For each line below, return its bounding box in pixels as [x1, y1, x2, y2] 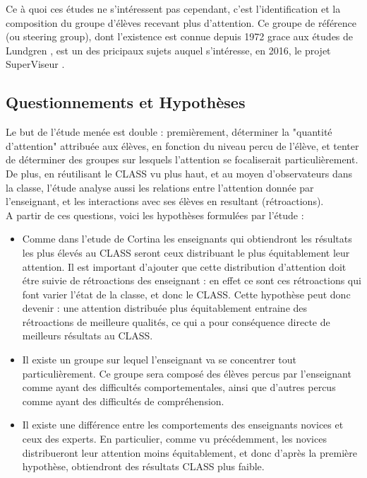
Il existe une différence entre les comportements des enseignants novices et [22, 417, 344, 432]
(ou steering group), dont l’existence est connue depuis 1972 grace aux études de [6, 29, 354, 44]
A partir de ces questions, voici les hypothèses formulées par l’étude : [6, 207, 304, 222]
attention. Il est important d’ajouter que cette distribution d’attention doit [22, 259, 347, 274]
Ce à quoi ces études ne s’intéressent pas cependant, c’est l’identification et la [6, 1, 341, 16]
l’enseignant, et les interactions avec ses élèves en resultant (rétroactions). [6, 194, 324, 209]
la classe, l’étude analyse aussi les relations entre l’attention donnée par [6, 180, 314, 194]
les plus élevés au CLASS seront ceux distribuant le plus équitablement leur [22, 245, 350, 260]
